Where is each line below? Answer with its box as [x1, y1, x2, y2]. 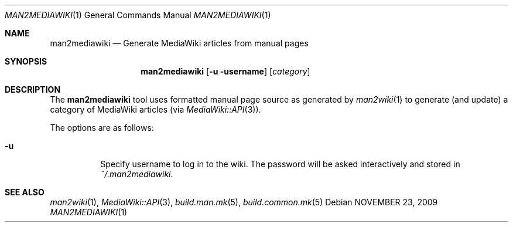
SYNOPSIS [5, 56, 47, 66]
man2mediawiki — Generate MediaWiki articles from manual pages [50, 38, 309, 48]
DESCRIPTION [5, 84, 61, 94]
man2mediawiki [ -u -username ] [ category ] [141, 66, 310, 76]
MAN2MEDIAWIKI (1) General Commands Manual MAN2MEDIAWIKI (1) [5, 10, 271, 20]
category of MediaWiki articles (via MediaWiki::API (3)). [50, 104, 261, 114]
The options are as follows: [50, 123, 154, 133]
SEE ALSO [5, 187, 45, 197]
